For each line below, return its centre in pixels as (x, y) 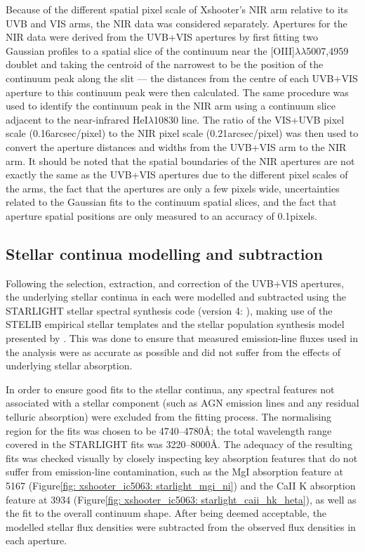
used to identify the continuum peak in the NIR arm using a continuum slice (171, 106)
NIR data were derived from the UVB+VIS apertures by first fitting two (162, 37)
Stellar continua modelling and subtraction (164, 253)
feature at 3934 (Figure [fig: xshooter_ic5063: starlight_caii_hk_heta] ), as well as (181, 499)
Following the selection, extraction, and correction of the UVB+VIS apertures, (175, 283)
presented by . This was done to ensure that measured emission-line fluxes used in (182, 338)
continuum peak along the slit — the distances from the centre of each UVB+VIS (182, 78)
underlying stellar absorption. (69, 366)
